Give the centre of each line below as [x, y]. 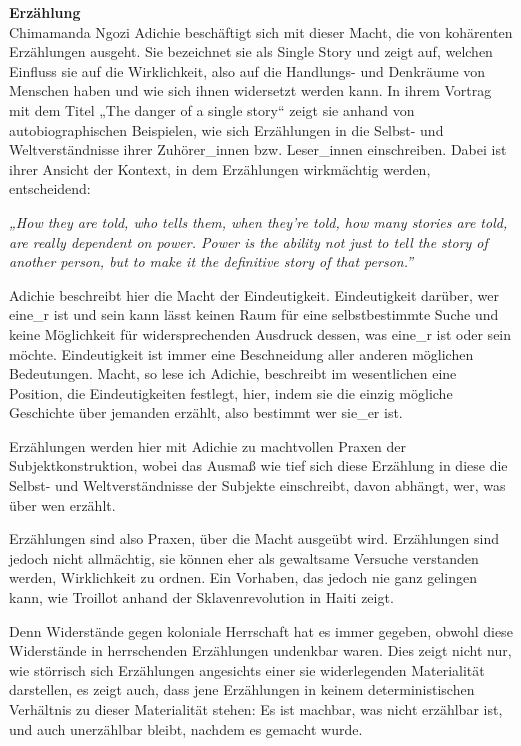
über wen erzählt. [62, 504]
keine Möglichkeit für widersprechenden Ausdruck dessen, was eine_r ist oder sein [260, 333]
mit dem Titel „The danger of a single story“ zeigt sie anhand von [212, 109]
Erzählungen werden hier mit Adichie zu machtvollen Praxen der [207, 445]
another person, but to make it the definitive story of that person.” [211, 261]
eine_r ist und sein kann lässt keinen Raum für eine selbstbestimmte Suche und [254, 314]
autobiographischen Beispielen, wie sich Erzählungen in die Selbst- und [226, 129]
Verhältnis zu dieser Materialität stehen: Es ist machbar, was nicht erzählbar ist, [256, 709]
